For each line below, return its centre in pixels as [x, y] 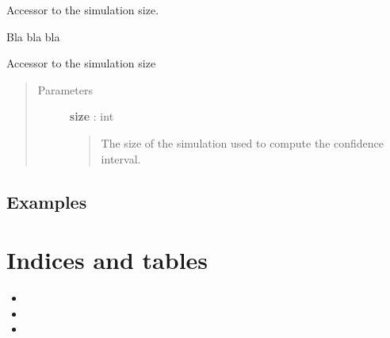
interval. [121, 158]
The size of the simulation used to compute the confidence [243, 142]
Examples [47, 201]
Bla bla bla [33, 36]
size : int [92, 116]
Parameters [65, 89]
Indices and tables [107, 260]
